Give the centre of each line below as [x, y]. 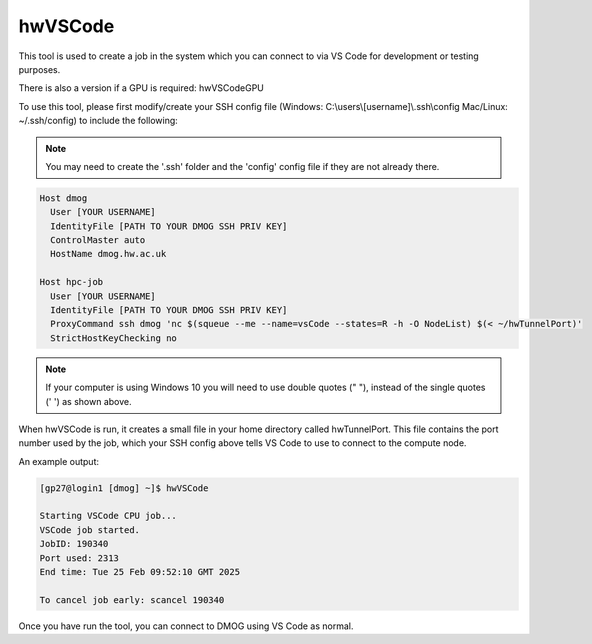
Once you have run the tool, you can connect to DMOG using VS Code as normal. [186, 626]
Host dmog [63, 198]
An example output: [59, 461]
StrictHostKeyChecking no [113, 338]
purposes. [39, 69]
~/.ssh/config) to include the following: [98, 121]
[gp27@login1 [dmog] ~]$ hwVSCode [124, 488]
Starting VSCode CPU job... [108, 516]
